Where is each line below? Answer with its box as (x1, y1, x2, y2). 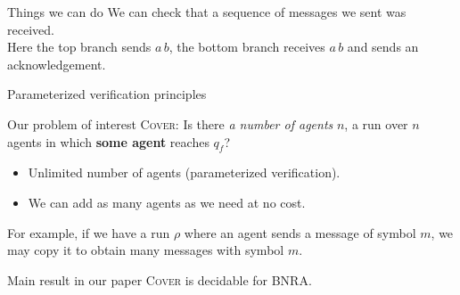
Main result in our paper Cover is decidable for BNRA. (7, 270, 312, 289)
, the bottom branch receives (168, 37, 325, 56)
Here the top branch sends (7, 37, 152, 56)
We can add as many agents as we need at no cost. (28, 193, 306, 211)
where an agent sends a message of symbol (184, 223, 416, 242)
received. (7, 20, 54, 38)
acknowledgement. (7, 54, 106, 73)
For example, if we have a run (7, 223, 170, 242)
